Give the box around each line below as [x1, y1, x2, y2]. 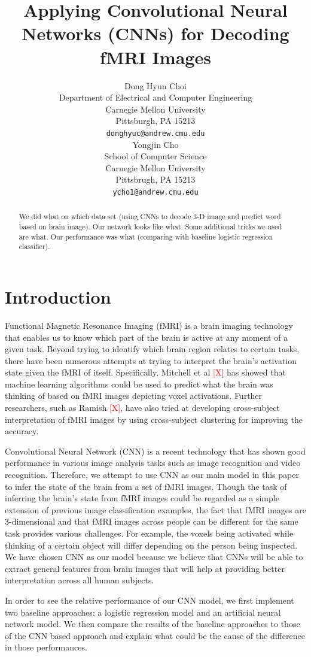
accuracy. [5, 425, 39, 437]
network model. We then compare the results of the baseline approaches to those [5, 617, 300, 630]
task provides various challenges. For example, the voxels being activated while [5, 527, 294, 540]
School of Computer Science [104, 150, 207, 162]
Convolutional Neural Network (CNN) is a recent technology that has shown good [5, 444, 306, 457]
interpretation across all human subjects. [5, 574, 154, 586]
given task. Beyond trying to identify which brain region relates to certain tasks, [5, 343, 300, 355]
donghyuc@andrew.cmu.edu [106, 129, 205, 138]
